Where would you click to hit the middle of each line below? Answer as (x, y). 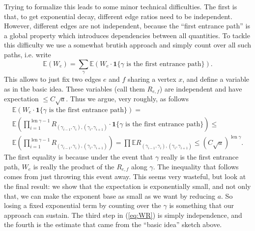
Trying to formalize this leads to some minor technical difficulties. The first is (121, 6)
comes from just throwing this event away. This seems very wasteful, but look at (125, 176)
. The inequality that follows (196, 166)
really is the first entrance (200, 157)
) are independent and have (201, 88)
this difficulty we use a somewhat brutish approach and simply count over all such (128, 45)
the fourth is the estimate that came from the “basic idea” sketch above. (113, 224)
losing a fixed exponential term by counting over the (83, 205)
